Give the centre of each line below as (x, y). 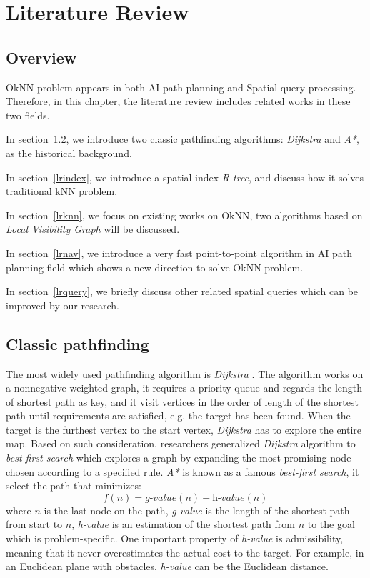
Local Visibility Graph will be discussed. (93, 229)
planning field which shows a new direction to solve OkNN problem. (155, 267)
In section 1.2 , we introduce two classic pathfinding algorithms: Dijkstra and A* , (182, 139)
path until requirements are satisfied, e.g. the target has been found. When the (178, 415)
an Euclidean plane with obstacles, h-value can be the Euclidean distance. (167, 566)
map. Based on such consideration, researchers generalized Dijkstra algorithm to (181, 443)
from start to (34, 524)
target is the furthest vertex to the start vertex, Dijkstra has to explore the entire (184, 429)
